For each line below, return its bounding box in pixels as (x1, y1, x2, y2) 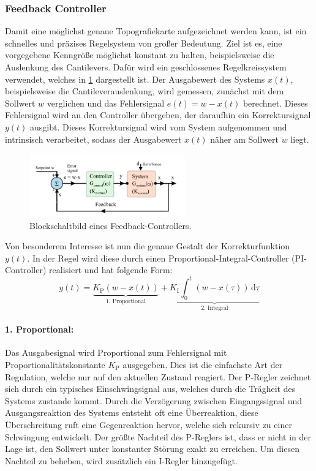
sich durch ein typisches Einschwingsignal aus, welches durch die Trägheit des (5, 382, 296, 395)
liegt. (290, 132, 309, 145)
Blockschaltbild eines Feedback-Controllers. (29, 219, 192, 232)
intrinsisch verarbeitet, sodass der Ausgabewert (5, 132, 182, 145)
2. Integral (201, 305, 228, 312)
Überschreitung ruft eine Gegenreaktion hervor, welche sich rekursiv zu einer (5, 418, 292, 431)
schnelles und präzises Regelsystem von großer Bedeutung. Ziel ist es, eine (5, 36, 282, 49)
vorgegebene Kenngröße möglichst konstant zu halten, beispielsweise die (5, 48, 274, 61)
